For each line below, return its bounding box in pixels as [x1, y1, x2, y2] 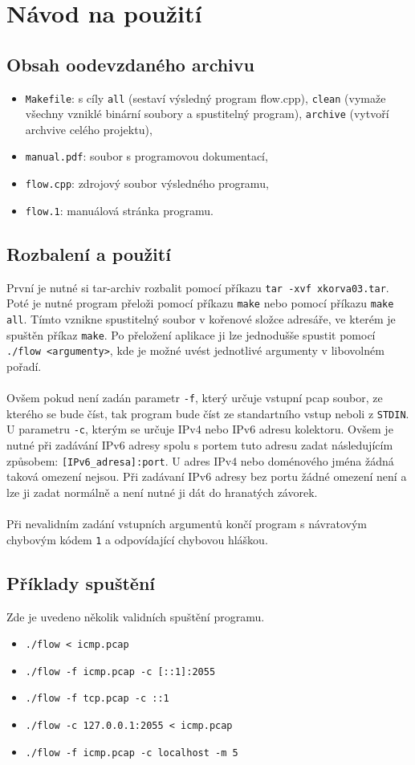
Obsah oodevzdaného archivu [6, 51, 254, 76]
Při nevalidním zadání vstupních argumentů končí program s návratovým [6, 515, 367, 532]
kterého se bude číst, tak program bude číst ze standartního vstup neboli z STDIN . [6, 405, 409, 421]
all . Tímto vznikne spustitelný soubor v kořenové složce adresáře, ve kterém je [6, 310, 396, 327]
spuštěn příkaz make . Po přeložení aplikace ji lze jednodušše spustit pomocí [6, 326, 376, 343]
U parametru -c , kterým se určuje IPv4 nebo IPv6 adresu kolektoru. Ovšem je [6, 421, 393, 437]
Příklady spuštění [6, 570, 156, 595]
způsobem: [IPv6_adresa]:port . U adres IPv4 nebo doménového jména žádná [6, 452, 394, 469]
